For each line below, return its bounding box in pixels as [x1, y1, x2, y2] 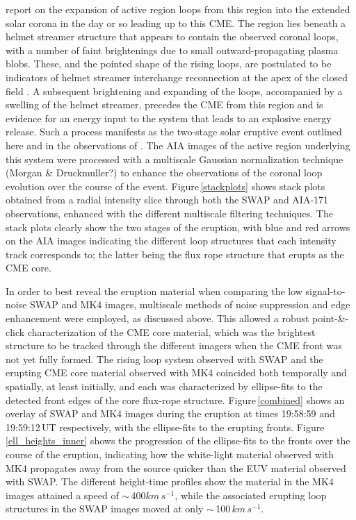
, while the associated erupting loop [175, 487, 327, 502]
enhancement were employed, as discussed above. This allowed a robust [6, 311, 309, 326]
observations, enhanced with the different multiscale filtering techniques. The [6, 206, 333, 220]
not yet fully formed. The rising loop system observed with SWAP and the [6, 351, 323, 366]
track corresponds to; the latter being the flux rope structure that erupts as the [6, 246, 344, 261]
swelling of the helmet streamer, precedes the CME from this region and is [6, 97, 323, 112]
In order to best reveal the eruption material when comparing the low [6, 283, 302, 298]
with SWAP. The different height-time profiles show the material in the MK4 [6, 474, 334, 489]
